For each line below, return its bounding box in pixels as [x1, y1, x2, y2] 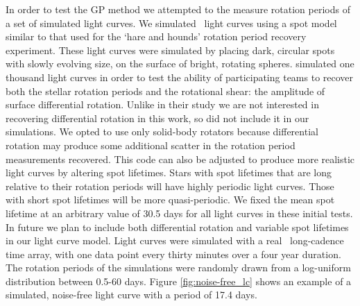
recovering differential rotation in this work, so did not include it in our [6, 110, 309, 125]
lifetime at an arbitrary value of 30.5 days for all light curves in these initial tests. [6, 205, 353, 220]
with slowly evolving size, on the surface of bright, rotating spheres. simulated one [6, 56, 354, 71]
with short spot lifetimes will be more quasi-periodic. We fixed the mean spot [6, 192, 335, 207]
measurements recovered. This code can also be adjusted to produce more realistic [6, 151, 355, 166]
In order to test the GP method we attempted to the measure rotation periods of [6, 2, 350, 16]
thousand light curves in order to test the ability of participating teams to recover [6, 69, 354, 84]
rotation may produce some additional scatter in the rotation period [6, 137, 295, 152]
